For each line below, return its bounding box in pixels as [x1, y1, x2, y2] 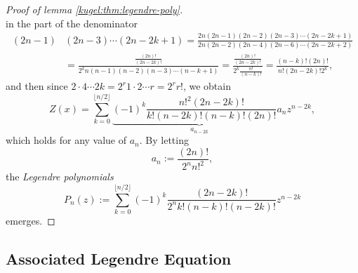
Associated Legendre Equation [6, 247, 232, 269]
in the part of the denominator [6, 15, 138, 30]
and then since [6, 79, 68, 93]
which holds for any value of [6, 133, 127, 147]
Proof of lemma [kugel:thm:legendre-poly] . [6, 2, 183, 16]
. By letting [139, 133, 189, 147]
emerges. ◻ [6, 213, 55, 227]
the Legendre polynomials [6, 169, 114, 184]
